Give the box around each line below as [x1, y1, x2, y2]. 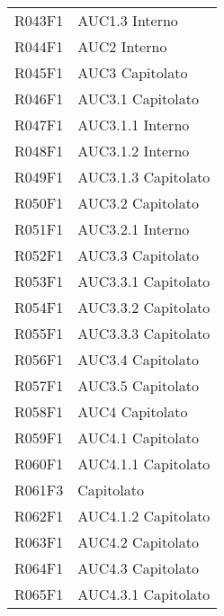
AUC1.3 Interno [77, 10, 178, 31]
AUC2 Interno [77, 36, 167, 57]
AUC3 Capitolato [77, 62, 188, 83]
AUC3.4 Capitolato [77, 349, 199, 370]
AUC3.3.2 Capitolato [77, 297, 211, 317]
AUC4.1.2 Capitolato [77, 505, 211, 526]
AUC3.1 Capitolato [77, 88, 199, 109]
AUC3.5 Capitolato [77, 375, 199, 396]
